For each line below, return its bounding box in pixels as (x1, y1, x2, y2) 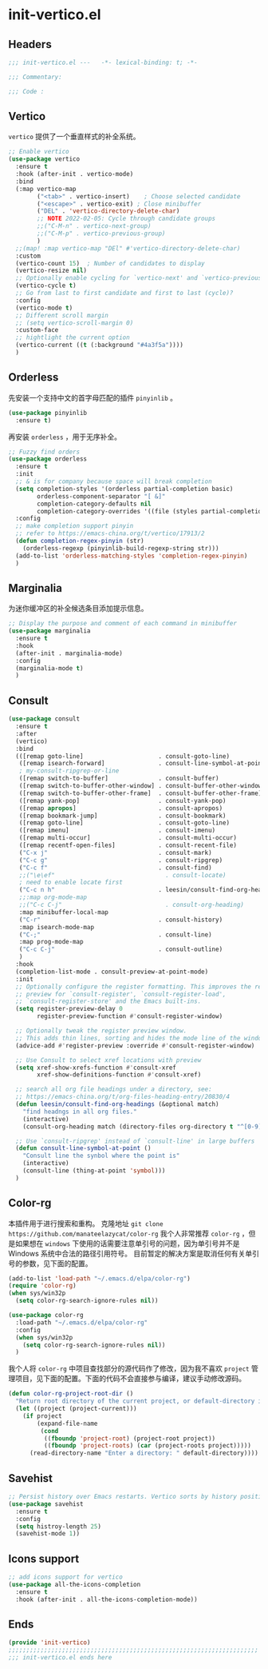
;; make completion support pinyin (15, 522, 134, 530)
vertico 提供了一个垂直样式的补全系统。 (8, 132, 141, 142)
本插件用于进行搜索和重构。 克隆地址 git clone (8, 1218, 164, 1228)
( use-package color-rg (8, 1312, 84, 1320)
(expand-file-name (37, 1419, 98, 1427)
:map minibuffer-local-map (18, 908, 109, 916)
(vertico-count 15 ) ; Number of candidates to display (15, 259, 205, 267)
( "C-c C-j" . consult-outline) (18, 945, 223, 953)
